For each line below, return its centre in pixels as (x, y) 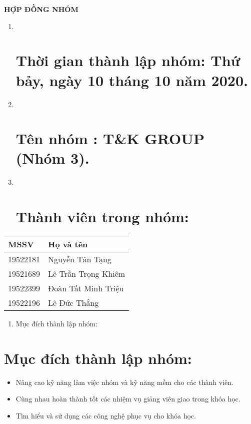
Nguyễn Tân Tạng (80, 259)
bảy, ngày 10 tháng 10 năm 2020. (132, 80)
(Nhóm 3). (52, 158)
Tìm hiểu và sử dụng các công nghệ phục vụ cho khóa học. (106, 416)
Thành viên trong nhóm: (102, 217)
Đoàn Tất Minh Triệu (86, 288)
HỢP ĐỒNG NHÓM (41, 9)
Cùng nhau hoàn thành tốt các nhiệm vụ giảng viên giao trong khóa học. (128, 399)
